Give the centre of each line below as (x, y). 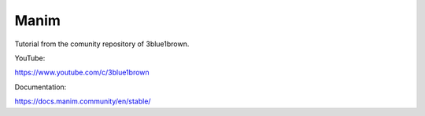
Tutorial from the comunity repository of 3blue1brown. (102, 44)
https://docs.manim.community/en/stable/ (83, 101)
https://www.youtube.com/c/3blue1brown (82, 72)
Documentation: (41, 87)
